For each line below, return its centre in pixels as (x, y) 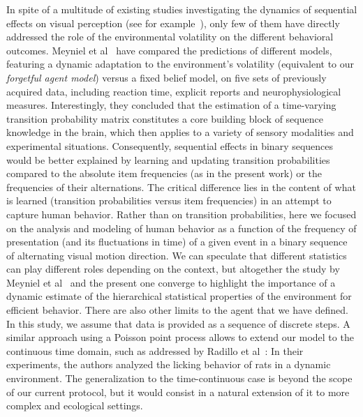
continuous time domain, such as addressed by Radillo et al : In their (155, 350)
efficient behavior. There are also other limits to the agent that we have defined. (177, 310)
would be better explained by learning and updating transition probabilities (168, 159)
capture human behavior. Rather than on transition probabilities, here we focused (181, 214)
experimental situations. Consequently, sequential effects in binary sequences (170, 145)
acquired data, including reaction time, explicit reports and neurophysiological (174, 91)
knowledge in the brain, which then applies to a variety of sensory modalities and (180, 132)
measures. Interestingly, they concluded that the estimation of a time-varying (171, 105)
